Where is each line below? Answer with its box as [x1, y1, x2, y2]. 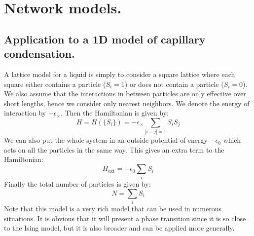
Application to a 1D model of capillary [4, 31, 206, 46]
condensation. [4, 46, 75, 61]
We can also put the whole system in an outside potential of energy [4, 135, 208, 145]
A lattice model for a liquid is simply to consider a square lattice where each [4, 69, 235, 79]
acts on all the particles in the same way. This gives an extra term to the [4, 144, 224, 155]
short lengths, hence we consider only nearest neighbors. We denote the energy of [4, 98, 250, 108]
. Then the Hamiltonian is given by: [60, 108, 169, 118]
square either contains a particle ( [4, 79, 106, 89]
